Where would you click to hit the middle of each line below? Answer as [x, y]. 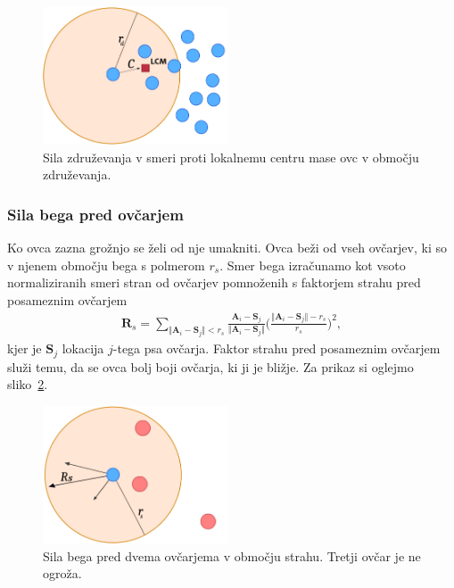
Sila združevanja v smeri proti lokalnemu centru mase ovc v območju [231, 157]
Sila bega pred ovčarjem [95, 214]
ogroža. [62, 573]
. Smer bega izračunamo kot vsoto [313, 265]
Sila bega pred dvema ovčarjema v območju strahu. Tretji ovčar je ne [232, 555]
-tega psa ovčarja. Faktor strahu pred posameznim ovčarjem [277, 348]
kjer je [25, 348]
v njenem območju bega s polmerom [106, 265]
